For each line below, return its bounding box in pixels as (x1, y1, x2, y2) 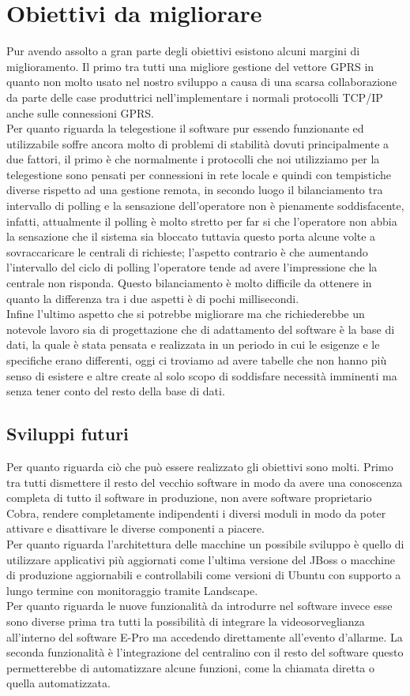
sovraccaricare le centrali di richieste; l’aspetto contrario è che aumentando (6, 243, 368, 260)
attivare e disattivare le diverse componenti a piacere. (6, 520, 265, 537)
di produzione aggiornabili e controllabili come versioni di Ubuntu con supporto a (6, 567, 401, 583)
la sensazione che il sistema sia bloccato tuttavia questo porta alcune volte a (6, 228, 376, 245)
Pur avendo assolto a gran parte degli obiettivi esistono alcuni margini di (6, 43, 360, 59)
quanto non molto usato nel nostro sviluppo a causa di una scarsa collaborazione (6, 73, 397, 90)
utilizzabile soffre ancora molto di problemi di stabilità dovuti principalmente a (6, 135, 389, 152)
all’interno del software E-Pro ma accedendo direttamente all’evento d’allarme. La (6, 628, 403, 645)
